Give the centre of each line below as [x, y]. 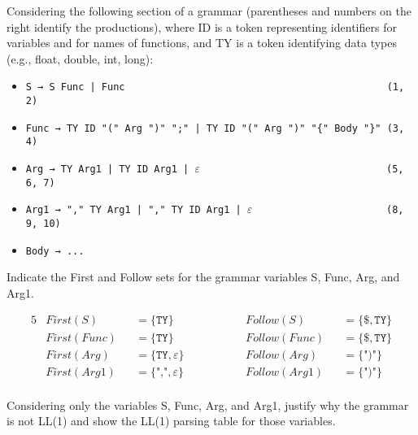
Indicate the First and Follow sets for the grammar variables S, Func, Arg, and [203, 277]
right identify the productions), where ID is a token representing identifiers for [202, 26]
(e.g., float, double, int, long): [80, 58]
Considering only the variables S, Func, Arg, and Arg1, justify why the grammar [208, 405]
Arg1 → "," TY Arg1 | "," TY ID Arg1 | [133, 210]
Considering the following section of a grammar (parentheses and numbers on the [209, 11]
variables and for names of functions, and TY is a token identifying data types [202, 43]
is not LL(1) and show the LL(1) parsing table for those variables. [171, 421]
